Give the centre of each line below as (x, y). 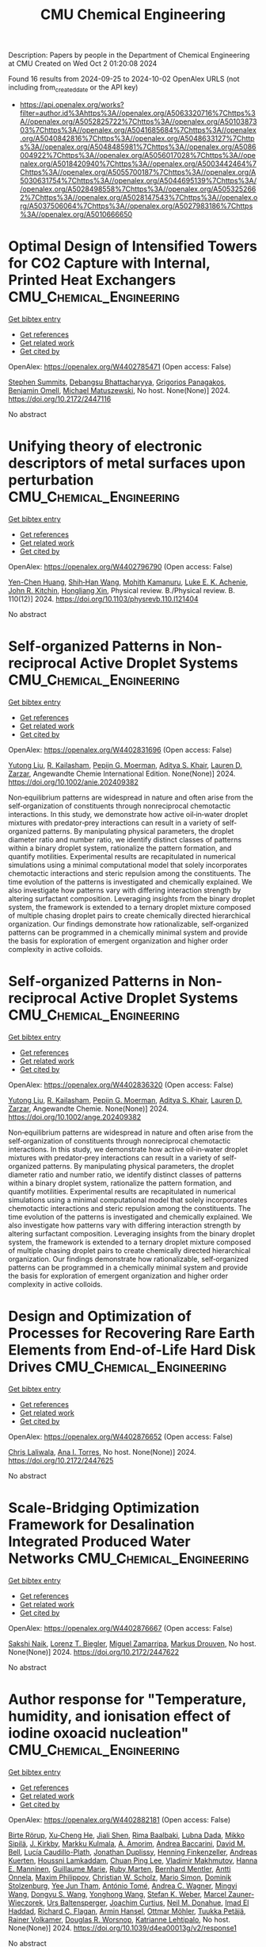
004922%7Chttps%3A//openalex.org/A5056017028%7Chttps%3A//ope (137, 155)
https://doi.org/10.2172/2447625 (61, 1460)
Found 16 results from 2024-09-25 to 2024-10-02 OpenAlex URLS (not (124, 79)
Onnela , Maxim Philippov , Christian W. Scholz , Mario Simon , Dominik (120, 1877)
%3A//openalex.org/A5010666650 (76, 214)
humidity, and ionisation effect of (120, 1716)
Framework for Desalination (102, 1524)
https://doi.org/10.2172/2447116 (60, 399)
